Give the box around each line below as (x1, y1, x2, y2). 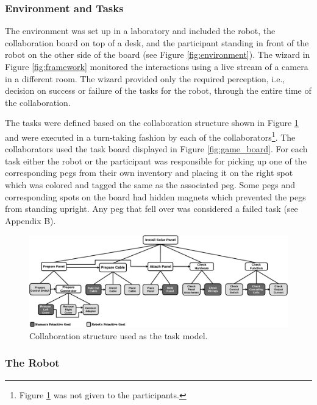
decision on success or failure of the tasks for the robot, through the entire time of (5, 84, 312, 97)
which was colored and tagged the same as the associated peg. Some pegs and (5, 178, 296, 191)
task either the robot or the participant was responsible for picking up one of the (5, 154, 307, 167)
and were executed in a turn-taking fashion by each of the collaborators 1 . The (5, 129, 296, 143)
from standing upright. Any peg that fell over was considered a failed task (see (5, 202, 298, 215)
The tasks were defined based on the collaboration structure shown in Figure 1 (5, 116, 299, 129)
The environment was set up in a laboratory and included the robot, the (5, 24, 276, 37)
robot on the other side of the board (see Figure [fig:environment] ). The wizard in (5, 48, 310, 61)
